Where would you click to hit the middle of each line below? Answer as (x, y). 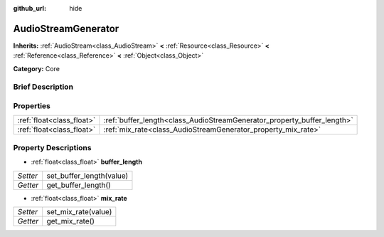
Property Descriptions (52, 147)
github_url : (30, 8)
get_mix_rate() (71, 221)
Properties (32, 106)
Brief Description (43, 87)
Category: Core (37, 68)
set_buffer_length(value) (87, 176)
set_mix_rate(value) (79, 211)
